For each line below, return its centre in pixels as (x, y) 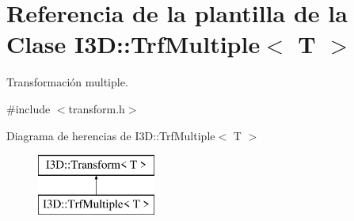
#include (29, 108)
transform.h (97, 108)
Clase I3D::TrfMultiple (133, 44)
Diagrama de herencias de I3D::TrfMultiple (111, 135)
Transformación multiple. (67, 82)
